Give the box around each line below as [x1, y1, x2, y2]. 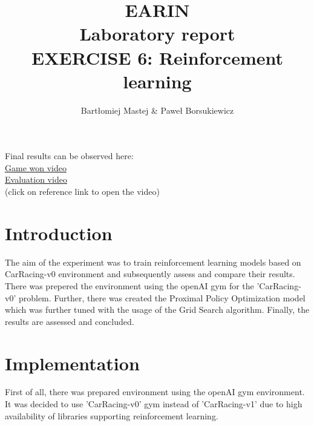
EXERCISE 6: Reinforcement [31, 45, 284, 70]
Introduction [5, 220, 113, 245]
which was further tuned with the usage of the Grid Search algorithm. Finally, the [5, 303, 310, 316]
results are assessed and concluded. [5, 315, 134, 327]
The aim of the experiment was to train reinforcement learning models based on [5, 255, 301, 268]
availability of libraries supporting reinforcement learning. [5, 409, 218, 422]
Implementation [5, 350, 140, 375]
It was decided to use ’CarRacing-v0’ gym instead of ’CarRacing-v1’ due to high [5, 398, 303, 410]
